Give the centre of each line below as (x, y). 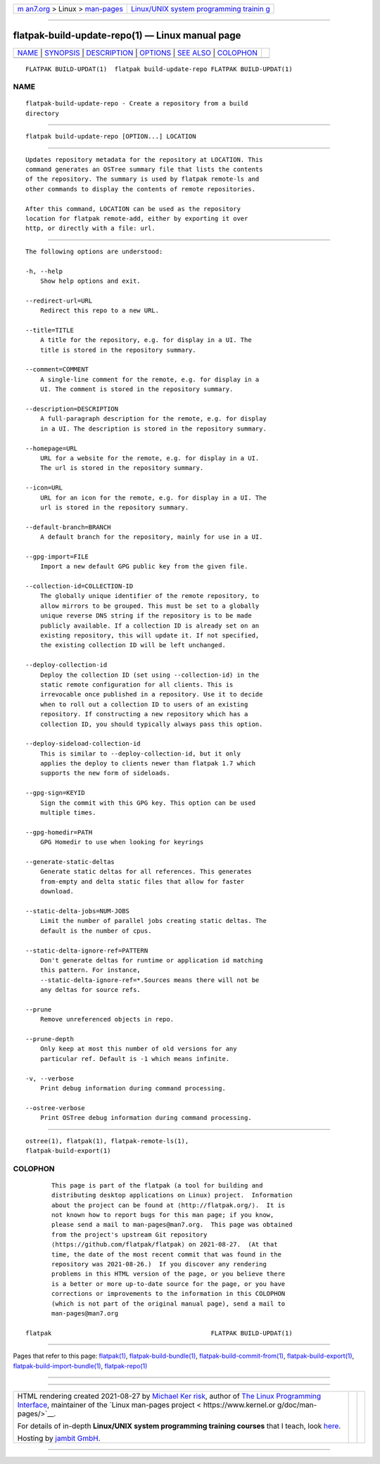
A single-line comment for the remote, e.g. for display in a (150, 379)
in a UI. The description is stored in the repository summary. (153, 428)
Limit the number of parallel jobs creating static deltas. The (153, 921)
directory (42, 113)
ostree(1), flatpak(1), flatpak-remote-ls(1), (107, 1141)
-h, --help (44, 271)
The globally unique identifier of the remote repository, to (150, 596)
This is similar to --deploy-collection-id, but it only (140, 753)
